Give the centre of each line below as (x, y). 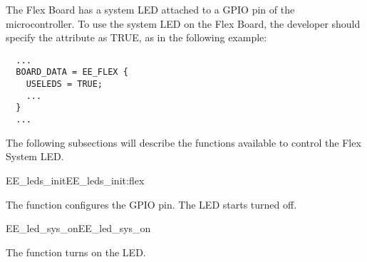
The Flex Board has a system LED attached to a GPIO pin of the (150, 9)
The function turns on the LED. (76, 252)
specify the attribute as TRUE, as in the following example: (136, 37)
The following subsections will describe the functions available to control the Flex (183, 142)
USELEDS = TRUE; (64, 84)
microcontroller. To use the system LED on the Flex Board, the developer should (183, 23)
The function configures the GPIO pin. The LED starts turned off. (151, 204)
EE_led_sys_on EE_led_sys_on (78, 228)
